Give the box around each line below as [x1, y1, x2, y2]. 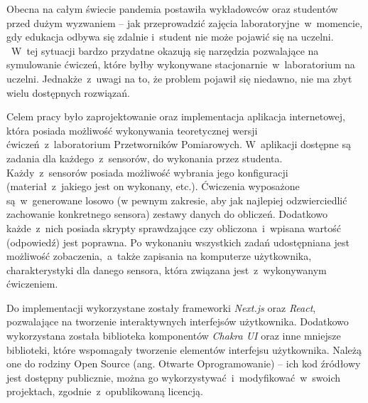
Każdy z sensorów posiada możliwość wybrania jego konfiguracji [6, 164, 288, 179]
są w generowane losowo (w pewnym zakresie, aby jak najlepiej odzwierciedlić [6, 192, 347, 207]
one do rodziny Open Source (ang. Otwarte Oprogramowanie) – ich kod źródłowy [6, 356, 361, 371]
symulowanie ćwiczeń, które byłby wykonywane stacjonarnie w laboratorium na [6, 57, 355, 72]
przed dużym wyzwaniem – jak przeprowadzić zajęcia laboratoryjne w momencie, [6, 15, 363, 30]
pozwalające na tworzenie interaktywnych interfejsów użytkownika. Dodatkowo [6, 314, 349, 329]
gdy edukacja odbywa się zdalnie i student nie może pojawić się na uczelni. [6, 29, 334, 44]
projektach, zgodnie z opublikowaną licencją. [6, 384, 203, 399]
